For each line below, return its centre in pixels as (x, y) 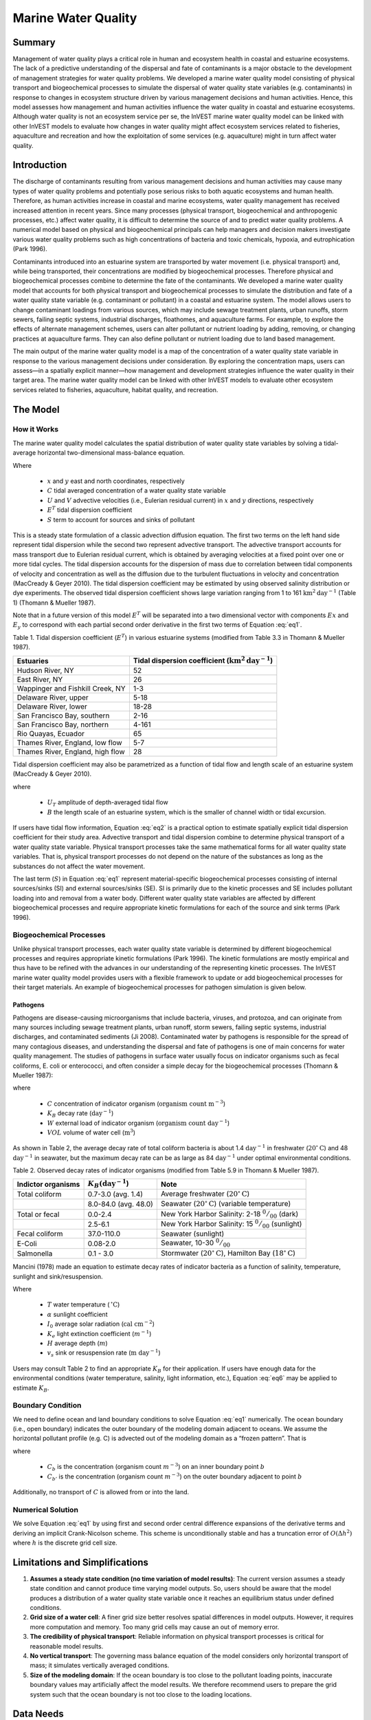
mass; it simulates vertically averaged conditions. (100, 1666)
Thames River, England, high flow (71, 752)
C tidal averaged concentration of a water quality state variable (136, 491)
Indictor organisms (48, 1184)
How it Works (35, 429)
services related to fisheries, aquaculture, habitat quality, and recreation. (115, 389)
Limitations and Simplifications (81, 1562)
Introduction (40, 165)
